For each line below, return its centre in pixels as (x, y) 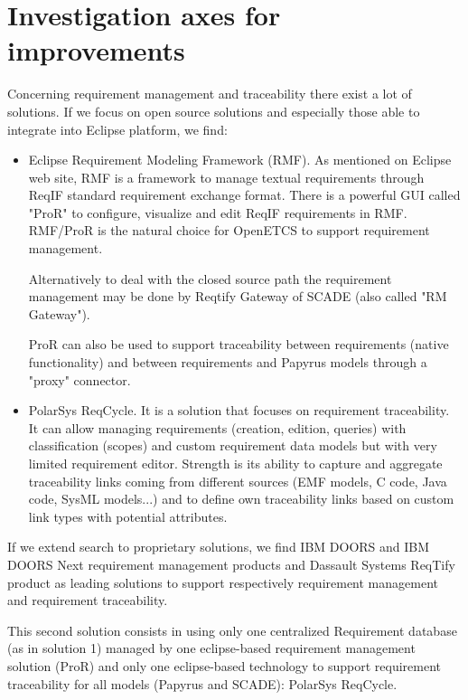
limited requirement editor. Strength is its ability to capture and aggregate (235, 463)
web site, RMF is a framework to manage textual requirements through (226, 177)
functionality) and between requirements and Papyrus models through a (228, 362)
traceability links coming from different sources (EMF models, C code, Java (238, 481)
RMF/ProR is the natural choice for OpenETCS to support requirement (229, 230)
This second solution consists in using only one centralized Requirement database (232, 630)
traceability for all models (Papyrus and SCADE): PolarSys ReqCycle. (202, 683)
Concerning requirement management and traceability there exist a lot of (210, 94)
